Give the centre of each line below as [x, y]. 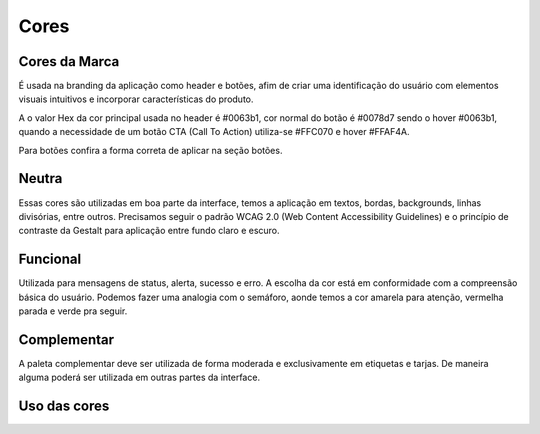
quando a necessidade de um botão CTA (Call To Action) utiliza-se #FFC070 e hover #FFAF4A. [214, 132]
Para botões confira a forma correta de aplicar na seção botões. [150, 150]
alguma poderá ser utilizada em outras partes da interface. [139, 377]
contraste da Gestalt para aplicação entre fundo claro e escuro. [149, 231]
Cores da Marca [69, 61]
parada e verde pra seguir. [73, 311]
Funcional [50, 259]
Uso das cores [64, 406]
